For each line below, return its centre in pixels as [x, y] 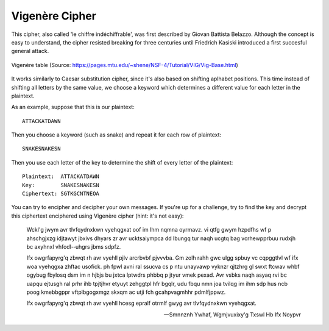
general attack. [30, 51]
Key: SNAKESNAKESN [61, 185]
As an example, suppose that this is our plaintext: [73, 107]
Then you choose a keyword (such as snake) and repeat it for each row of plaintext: [116, 135]
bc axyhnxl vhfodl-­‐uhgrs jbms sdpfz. [74, 246]
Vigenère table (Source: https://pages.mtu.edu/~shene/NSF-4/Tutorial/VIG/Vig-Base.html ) [125, 65]
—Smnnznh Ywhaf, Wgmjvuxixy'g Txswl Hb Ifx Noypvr [232, 315]
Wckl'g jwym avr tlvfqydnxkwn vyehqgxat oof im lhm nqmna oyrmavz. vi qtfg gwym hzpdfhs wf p [149, 230]
